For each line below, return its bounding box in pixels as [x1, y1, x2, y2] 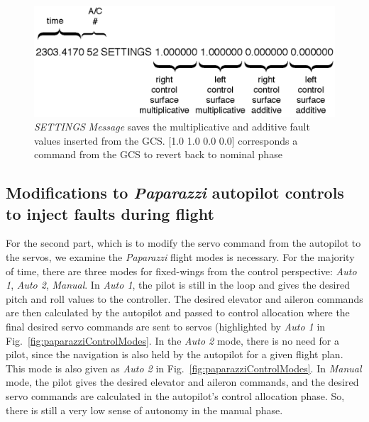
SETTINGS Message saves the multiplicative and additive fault [34, 119, 310, 134]
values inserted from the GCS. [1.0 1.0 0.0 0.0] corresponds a [34, 133, 298, 148]
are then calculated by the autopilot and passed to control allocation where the [6, 305, 350, 320]
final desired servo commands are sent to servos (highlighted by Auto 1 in [6, 319, 326, 334]
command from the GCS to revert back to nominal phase [34, 147, 282, 162]
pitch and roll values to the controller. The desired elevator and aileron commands [6, 291, 363, 306]
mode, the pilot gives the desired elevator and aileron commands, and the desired [6, 374, 359, 389]
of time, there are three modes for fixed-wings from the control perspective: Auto [6, 263, 357, 278]
